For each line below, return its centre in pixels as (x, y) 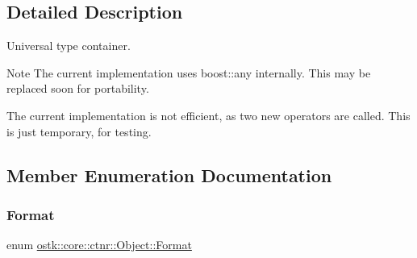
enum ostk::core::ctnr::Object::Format (99, 245)
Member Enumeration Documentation (169, 175)
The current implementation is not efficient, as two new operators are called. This (208, 115)
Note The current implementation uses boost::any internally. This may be (189, 72)
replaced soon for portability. (78, 88)
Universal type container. (69, 46)
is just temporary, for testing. (79, 131)
